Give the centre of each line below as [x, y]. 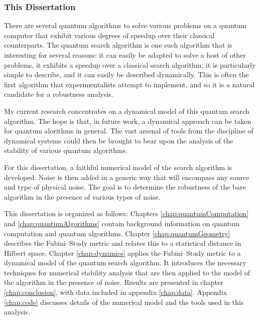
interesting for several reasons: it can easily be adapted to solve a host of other [125, 55]
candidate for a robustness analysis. [59, 94]
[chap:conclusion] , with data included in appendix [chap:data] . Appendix [115, 292]
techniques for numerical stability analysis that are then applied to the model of [127, 272]
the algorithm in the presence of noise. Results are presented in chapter [114, 282]
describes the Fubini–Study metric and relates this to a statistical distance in [123, 243]
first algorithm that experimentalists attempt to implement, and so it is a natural [129, 84]
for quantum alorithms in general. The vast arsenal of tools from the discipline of [129, 131]
